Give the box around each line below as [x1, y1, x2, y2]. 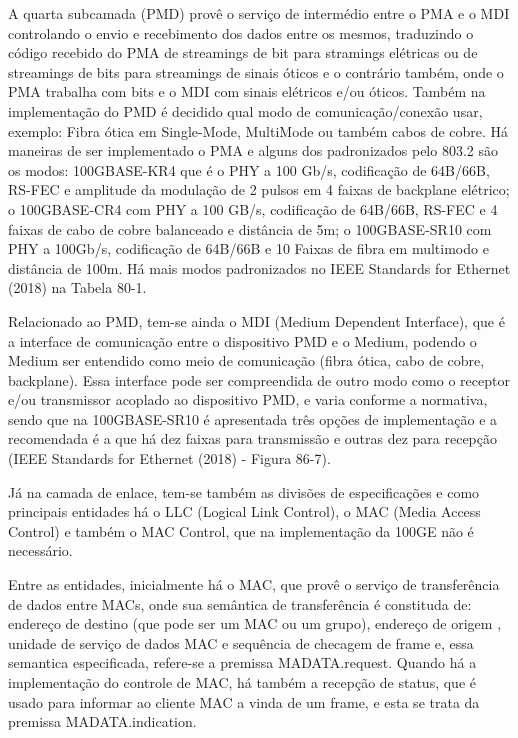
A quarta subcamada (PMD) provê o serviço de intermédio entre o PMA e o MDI [8, 3, 510, 23]
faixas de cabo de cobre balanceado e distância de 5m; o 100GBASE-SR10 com [8, 218, 492, 239]
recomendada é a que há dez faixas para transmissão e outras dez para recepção [8, 428, 498, 449]
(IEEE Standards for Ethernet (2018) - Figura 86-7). [8, 448, 331, 469]
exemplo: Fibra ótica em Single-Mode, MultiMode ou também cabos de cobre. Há [8, 120, 509, 141]
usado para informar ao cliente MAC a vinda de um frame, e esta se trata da [8, 691, 480, 712]
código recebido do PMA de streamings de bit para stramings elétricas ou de [8, 42, 478, 63]
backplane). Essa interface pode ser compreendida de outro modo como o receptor [8, 369, 510, 390]
